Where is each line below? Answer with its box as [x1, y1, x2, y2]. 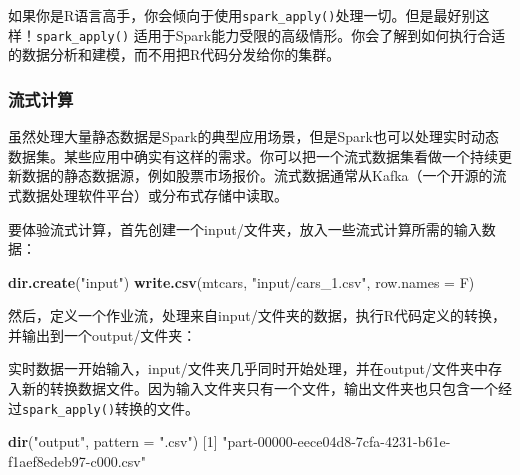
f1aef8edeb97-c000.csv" [8, 450, 146, 471]
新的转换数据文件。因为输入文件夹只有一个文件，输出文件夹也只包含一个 [21, 378, 498, 399]
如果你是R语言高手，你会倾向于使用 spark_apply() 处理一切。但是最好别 [8, 5, 476, 25]
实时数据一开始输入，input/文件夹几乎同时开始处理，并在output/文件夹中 [8, 358, 488, 379]
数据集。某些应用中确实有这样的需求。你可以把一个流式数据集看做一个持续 [8, 145, 498, 166]
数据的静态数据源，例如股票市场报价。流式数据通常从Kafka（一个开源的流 [21, 165, 507, 186]
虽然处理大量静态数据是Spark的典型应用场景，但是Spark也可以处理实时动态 [8, 126, 499, 147]
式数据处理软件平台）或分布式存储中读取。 [8, 184, 288, 205]
